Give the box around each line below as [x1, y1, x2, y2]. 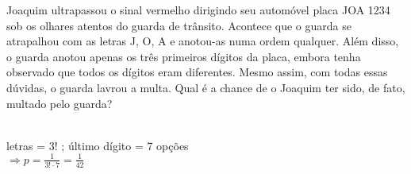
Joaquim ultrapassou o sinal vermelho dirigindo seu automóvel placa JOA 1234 [6, 2, 390, 17]
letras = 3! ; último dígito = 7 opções [6, 137, 189, 153]
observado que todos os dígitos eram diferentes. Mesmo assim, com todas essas [6, 64, 388, 80]
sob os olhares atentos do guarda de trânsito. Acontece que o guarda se [6, 17, 351, 33]
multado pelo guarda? [6, 95, 113, 111]
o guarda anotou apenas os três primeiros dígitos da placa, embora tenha [6, 48, 361, 64]
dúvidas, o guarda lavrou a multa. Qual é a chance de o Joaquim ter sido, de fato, [6, 79, 405, 95]
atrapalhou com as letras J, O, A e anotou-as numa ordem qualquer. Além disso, [6, 33, 399, 49]
